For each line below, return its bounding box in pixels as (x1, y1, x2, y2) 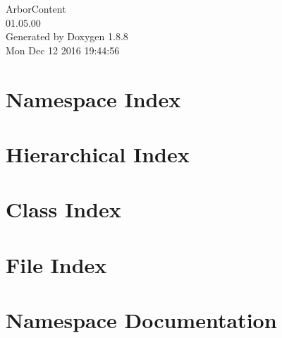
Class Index (6, 195, 121, 224)
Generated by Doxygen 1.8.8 (6, 29, 128, 44)
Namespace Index (6, 84, 181, 113)
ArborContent (6, 1, 66, 16)
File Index (6, 250, 107, 279)
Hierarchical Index (6, 139, 190, 168)
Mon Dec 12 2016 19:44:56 (6, 42, 120, 57)
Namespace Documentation (6, 306, 277, 334)
